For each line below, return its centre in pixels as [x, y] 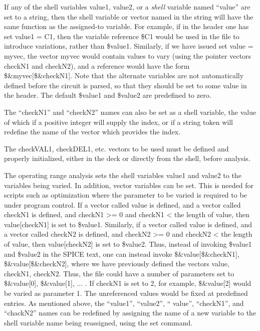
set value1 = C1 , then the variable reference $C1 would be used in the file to [122, 36]
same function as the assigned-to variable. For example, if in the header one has [126, 26]
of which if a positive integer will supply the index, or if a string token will [118, 122]
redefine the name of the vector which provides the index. [92, 132]
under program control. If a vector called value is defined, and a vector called [122, 204]
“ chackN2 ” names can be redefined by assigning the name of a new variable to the [130, 313]
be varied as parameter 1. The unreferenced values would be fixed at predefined [126, 293]
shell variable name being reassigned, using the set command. [98, 322]
